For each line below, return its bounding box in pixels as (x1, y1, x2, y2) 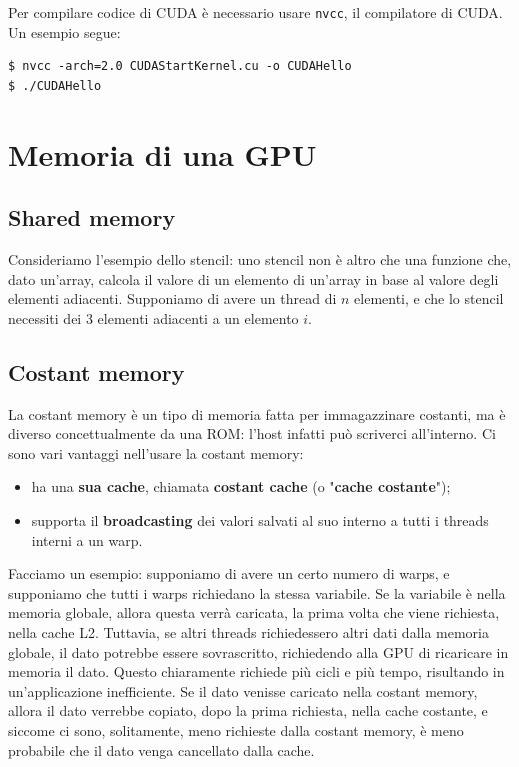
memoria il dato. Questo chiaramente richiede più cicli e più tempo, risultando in (8, 661, 505, 682)
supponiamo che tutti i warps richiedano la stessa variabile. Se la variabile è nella (8, 582, 506, 603)
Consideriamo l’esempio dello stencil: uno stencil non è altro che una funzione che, (8, 249, 512, 270)
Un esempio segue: (8, 21, 121, 42)
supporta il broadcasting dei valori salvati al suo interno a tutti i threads (31, 509, 489, 530)
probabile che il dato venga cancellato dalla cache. (8, 739, 315, 760)
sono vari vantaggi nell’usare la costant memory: (8, 442, 304, 463)
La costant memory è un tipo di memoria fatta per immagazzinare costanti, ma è (8, 403, 506, 424)
